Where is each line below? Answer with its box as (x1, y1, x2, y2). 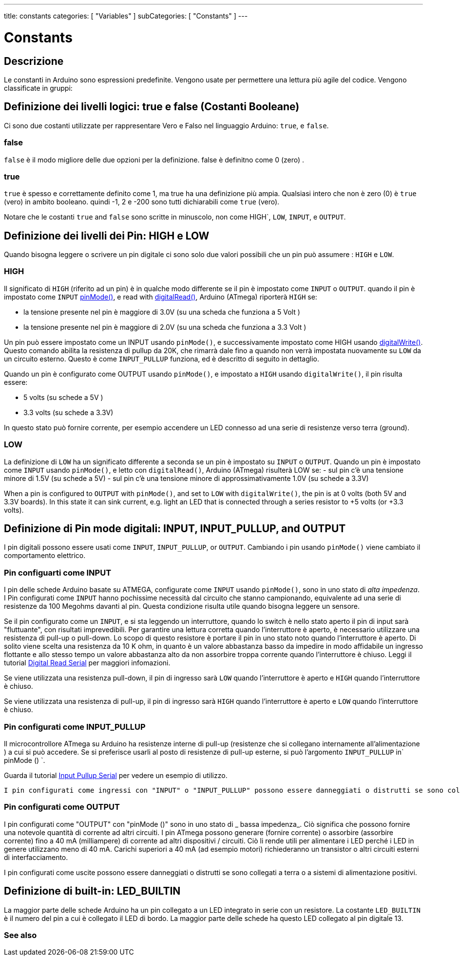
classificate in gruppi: (4, 83, 73, 92)
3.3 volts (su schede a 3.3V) (23, 408, 114, 417)
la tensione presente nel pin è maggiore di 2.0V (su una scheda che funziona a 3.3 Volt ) (23, 322, 307, 331)
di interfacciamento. (4, 853, 68, 861)
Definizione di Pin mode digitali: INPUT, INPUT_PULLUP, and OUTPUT (4, 522, 346, 535)
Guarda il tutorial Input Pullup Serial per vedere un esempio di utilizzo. (4, 771, 228, 780)
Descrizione (4, 55, 64, 67)
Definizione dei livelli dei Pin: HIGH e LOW (4, 229, 210, 242)
